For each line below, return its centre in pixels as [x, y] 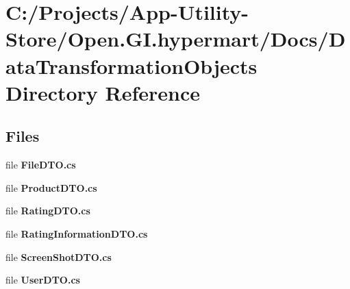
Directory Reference [103, 92]
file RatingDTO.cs [48, 211]
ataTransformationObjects [132, 65]
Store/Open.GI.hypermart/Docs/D [176, 39]
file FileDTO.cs [41, 165]
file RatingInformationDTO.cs [77, 233]
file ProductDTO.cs [51, 187]
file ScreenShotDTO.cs [59, 256]
